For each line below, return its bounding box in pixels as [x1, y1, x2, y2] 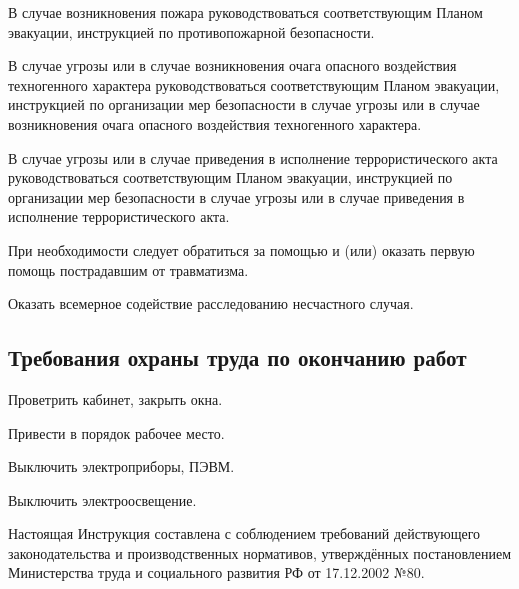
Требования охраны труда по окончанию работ [8, 342, 467, 373]
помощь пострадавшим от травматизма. [8, 259, 249, 280]
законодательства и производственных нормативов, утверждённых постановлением [8, 542, 512, 563]
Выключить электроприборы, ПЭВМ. [8, 456, 235, 477]
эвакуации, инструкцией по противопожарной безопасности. [8, 21, 375, 42]
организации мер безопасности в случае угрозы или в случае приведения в [8, 186, 465, 207]
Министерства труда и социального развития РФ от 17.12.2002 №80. [8, 562, 425, 583]
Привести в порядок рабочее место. [8, 422, 225, 443]
